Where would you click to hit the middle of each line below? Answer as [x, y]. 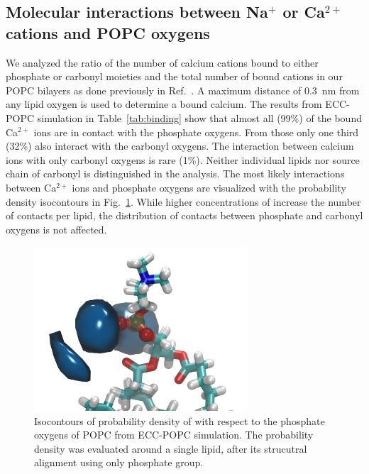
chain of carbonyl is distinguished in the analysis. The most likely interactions [175, 173]
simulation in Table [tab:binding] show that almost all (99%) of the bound [199, 117]
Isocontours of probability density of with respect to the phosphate [180, 420]
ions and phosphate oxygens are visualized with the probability [209, 187]
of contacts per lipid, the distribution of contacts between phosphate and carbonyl [184, 215]
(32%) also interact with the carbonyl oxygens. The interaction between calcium [180, 146]
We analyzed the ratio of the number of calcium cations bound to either [162, 62]
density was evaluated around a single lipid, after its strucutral [171, 448]
